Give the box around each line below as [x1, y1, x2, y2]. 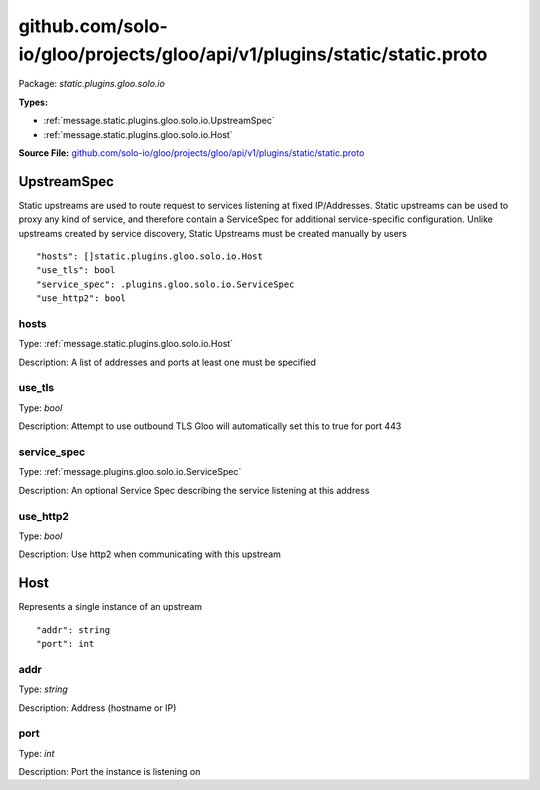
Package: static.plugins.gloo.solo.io [18, 78, 165, 90]
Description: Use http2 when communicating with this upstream [18, 548, 282, 560]
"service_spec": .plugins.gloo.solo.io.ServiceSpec [36, 278, 295, 290]
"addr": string [36, 624, 111, 635]
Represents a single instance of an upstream [18, 601, 203, 613]
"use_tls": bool [36, 265, 116, 276]
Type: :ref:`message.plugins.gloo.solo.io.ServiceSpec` [18, 466, 242, 478]
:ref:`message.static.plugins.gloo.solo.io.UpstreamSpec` [43, 115, 275, 127]
